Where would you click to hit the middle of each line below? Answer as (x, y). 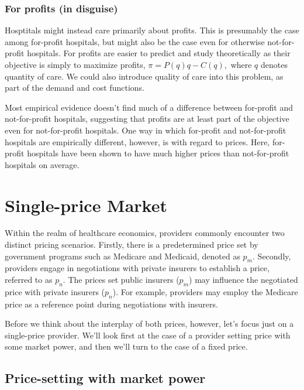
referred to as (29, 280)
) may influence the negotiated (243, 280)
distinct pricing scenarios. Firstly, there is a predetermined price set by (132, 244)
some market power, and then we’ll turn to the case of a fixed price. (126, 346)
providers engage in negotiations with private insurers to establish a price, (137, 268)
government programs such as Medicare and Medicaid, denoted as (122, 256)
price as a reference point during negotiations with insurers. (111, 304)
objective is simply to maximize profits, (75, 64)
